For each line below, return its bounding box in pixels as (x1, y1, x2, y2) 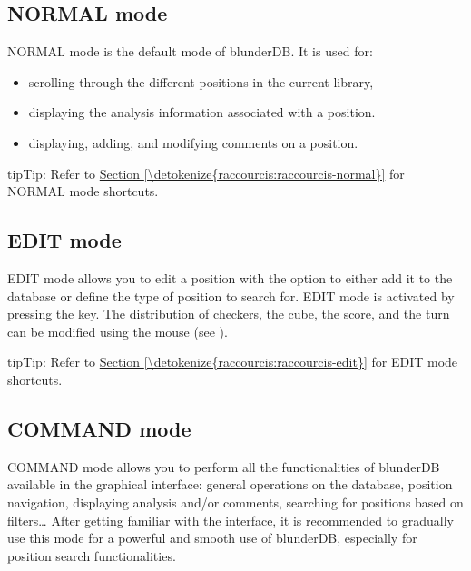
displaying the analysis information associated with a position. (28, 103, 376, 122)
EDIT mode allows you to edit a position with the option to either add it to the (7, 268, 453, 287)
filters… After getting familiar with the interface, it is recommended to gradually (7, 510, 455, 529)
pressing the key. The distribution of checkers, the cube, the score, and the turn (7, 304, 450, 323)
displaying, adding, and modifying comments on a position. (28, 133, 358, 152)
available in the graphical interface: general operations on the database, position (7, 475, 453, 494)
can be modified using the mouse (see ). (7, 321, 228, 340)
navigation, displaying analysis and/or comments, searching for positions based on (7, 492, 464, 511)
